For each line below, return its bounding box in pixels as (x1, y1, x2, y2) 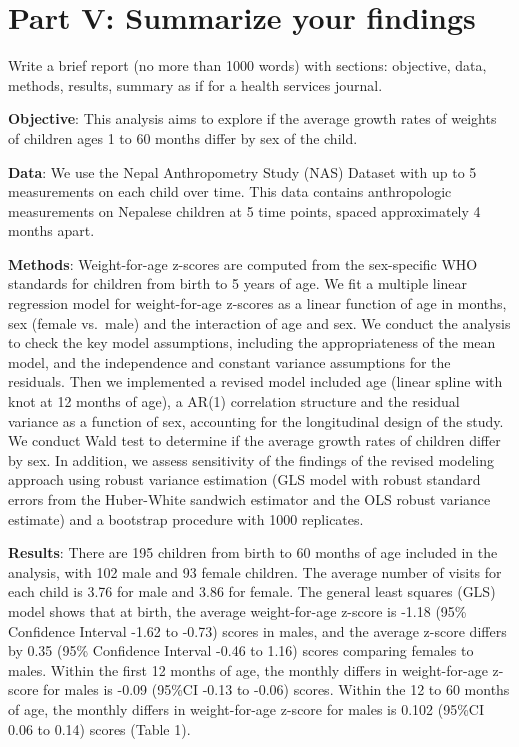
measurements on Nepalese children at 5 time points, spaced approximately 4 (8, 200, 481, 221)
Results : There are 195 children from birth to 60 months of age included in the (8, 542, 498, 563)
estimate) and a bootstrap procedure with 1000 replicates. (8, 508, 364, 529)
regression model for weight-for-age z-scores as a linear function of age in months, (8, 293, 507, 314)
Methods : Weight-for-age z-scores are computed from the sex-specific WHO (8, 253, 478, 274)
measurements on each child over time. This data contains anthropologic (8, 181, 452, 202)
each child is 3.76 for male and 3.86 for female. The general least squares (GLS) (8, 581, 496, 602)
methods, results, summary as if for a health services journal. (8, 74, 383, 95)
